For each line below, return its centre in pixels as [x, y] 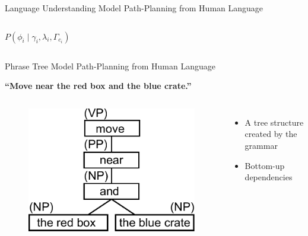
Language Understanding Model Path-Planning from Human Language [134, 8]
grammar [261, 145]
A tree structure [274, 122]
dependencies [269, 177]
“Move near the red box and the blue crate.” [98, 86]
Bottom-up [265, 165]
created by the [271, 134]
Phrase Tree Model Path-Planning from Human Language [110, 66]
